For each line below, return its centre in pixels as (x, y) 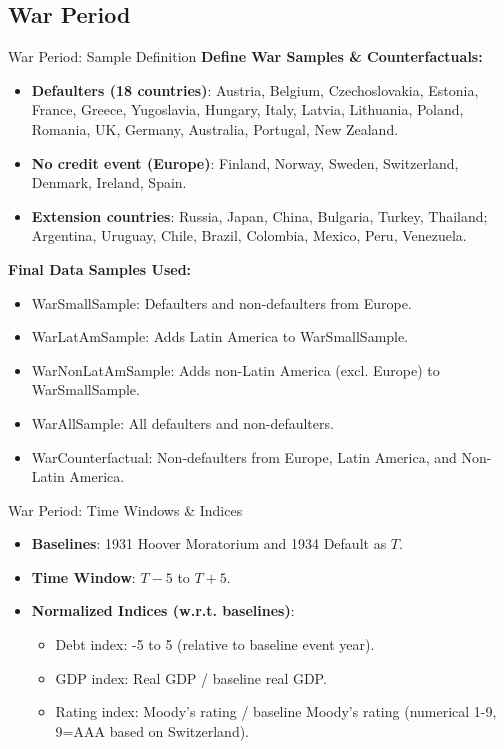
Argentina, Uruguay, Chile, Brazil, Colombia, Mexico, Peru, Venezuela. (249, 235)
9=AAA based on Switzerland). (152, 730)
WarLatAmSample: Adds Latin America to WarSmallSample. (220, 336)
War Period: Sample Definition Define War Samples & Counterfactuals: (245, 56)
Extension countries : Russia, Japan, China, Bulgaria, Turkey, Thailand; (259, 215)
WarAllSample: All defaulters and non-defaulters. (182, 422)
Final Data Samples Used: (100, 268)
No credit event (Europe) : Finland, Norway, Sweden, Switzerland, (245, 162)
